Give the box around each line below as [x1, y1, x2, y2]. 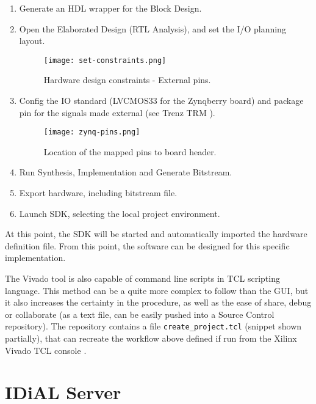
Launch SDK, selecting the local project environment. [19, 207, 220, 219]
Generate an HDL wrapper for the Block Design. [19, 2, 202, 14]
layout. [19, 34, 45, 47]
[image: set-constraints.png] [43, 56, 167, 65]
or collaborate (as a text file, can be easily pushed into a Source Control [5, 307, 275, 320]
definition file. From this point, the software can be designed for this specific [5, 239, 290, 252]
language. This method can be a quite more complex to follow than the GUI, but [5, 284, 309, 296]
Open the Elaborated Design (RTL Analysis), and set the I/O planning [19, 22, 286, 35]
